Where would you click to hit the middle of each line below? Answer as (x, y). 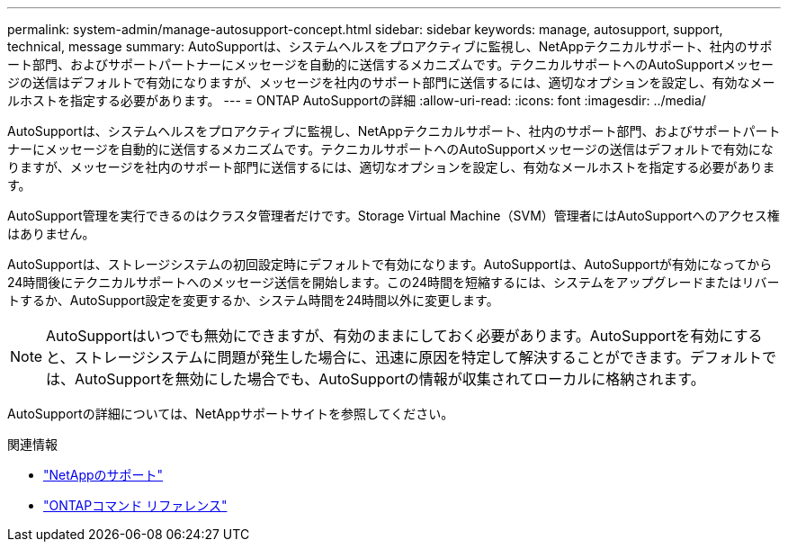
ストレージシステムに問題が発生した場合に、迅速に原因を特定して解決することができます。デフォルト (418, 357)
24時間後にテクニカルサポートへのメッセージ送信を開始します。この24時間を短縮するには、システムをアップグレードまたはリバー (394, 282)
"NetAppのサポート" (103, 475)
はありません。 (51, 234)
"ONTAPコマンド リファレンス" (135, 505)
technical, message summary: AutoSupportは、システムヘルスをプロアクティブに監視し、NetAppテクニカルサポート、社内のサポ (390, 46)
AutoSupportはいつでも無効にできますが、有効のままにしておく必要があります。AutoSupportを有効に (390, 336)
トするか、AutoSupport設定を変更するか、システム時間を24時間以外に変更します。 (253, 300)
